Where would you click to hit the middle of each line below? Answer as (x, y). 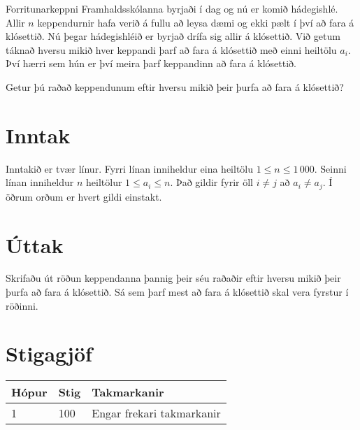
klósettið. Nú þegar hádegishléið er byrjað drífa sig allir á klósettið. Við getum (173, 36)
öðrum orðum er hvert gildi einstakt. (84, 196)
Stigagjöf (49, 353)
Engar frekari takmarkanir (156, 413)
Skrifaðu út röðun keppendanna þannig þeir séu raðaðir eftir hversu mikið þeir (173, 278)
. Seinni (330, 168)
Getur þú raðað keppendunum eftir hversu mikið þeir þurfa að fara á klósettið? (175, 86)
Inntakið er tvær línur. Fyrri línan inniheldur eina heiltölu (130, 168)
